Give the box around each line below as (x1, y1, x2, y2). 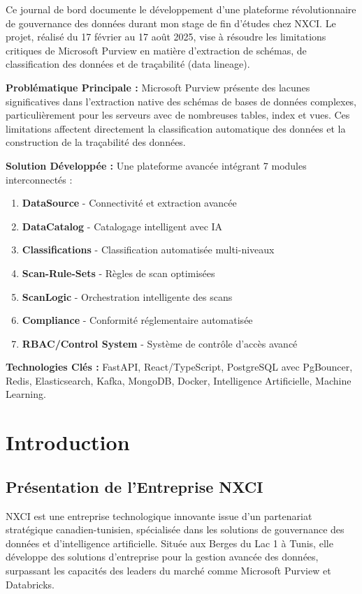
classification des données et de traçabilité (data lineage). (6, 57, 250, 71)
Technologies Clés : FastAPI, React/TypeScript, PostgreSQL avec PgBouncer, (6, 359, 353, 374)
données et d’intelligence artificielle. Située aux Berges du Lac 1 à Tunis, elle (6, 535, 333, 550)
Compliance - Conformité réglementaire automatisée (22, 313, 253, 327)
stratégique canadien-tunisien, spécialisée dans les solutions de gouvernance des (6, 522, 345, 537)
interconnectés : (6, 172, 73, 186)
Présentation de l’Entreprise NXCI (6, 475, 263, 497)
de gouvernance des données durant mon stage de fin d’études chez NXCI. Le (6, 15, 336, 30)
